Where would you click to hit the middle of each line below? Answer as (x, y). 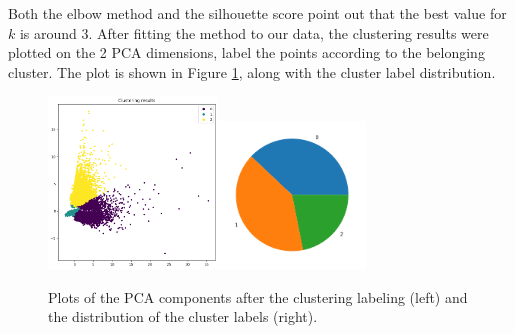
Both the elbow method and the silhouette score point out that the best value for (257, 13)
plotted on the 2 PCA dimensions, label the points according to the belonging (246, 52)
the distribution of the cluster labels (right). (183, 316)
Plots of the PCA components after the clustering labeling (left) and (258, 296)
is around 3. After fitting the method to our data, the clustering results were (254, 32)
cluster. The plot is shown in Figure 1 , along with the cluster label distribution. (252, 71)
